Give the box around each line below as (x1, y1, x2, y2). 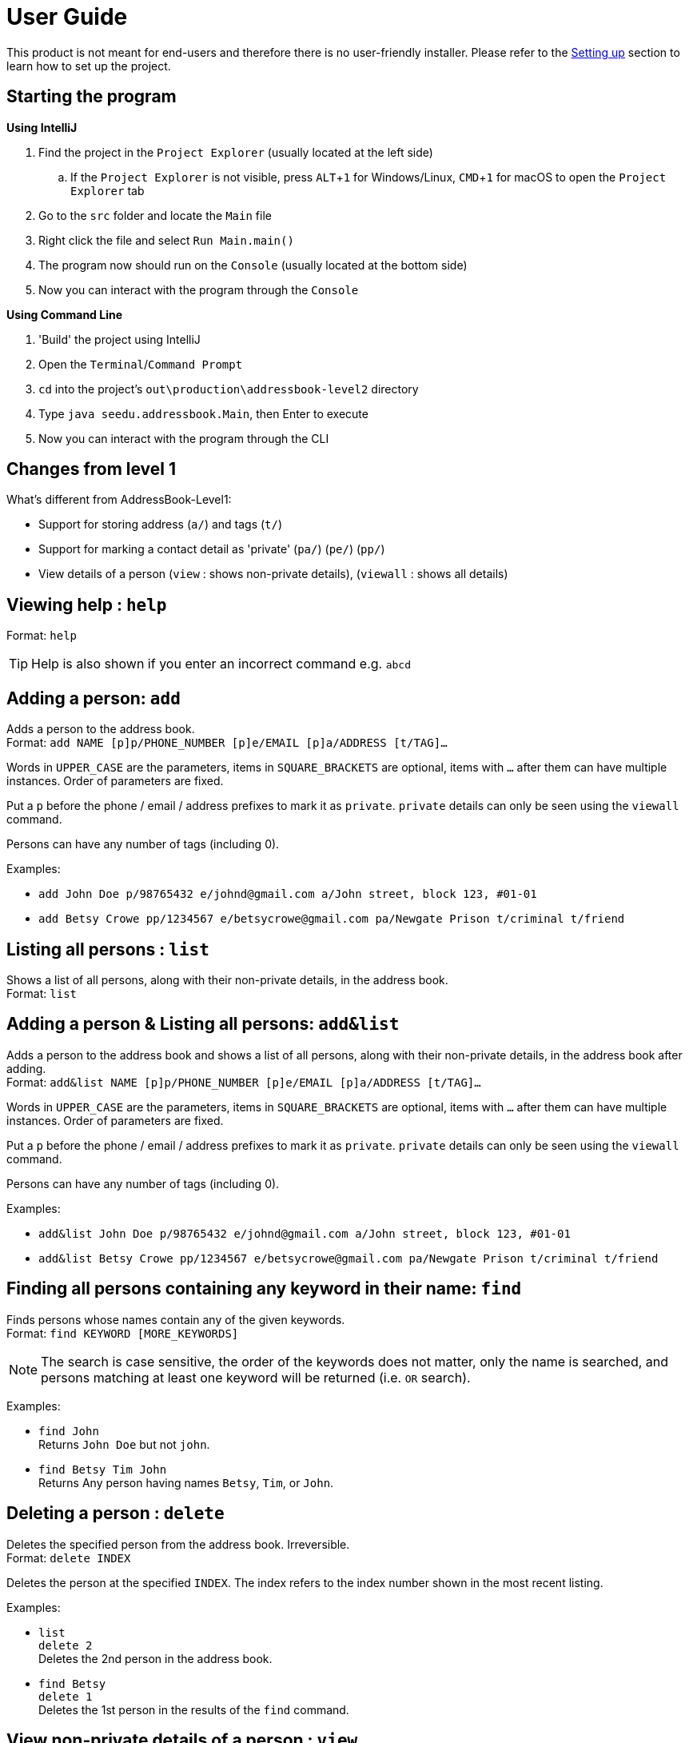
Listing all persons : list (6, 939, 209, 959)
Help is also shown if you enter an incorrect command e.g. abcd (31, 656, 412, 672)
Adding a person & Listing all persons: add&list (6, 1014, 400, 1035)
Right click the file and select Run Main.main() (38, 233, 294, 247)
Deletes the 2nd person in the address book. (38, 1651, 273, 1665)
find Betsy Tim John (38, 1462, 167, 1476)
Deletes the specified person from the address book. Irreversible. (6, 1537, 350, 1551)
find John (38, 1424, 99, 1438)
